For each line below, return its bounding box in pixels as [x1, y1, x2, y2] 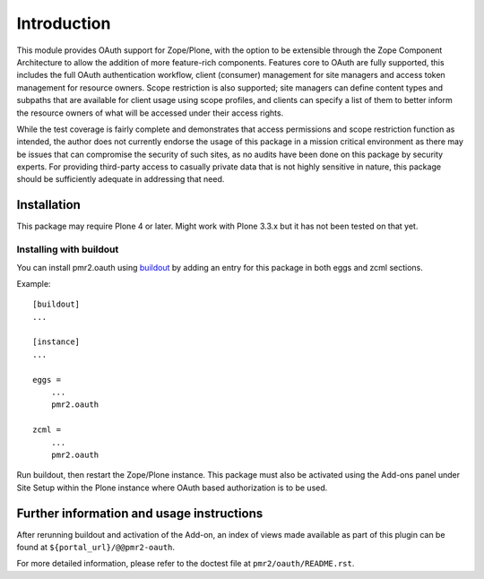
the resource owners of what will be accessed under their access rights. [16, 108, 284, 118]
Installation [16, 197, 81, 212]
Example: [16, 278, 51, 289]
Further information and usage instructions [16, 506, 264, 521]
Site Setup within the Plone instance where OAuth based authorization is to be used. [16, 482, 328, 493]
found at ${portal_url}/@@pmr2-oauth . [16, 542, 175, 553]
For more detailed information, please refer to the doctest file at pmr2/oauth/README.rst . [16, 558, 355, 569]
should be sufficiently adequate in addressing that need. [16, 174, 225, 185]
